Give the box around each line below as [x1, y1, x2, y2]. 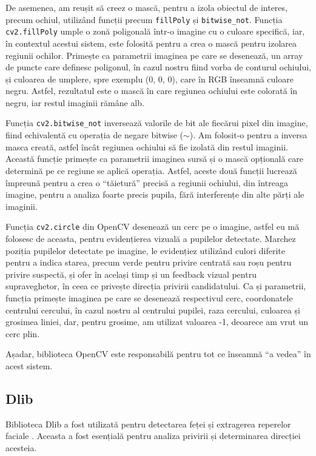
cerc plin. [5, 327, 40, 340]
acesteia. [5, 441, 37, 454]
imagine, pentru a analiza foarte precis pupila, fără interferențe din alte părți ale [5, 188, 304, 201]
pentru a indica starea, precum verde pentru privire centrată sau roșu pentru [5, 256, 292, 269]
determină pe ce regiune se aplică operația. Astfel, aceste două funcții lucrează [5, 164, 297, 176]
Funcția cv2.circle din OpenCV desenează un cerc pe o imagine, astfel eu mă [5, 220, 300, 233]
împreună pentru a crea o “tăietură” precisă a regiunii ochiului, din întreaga [5, 176, 288, 189]
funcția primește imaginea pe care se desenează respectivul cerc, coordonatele [5, 291, 293, 304]
